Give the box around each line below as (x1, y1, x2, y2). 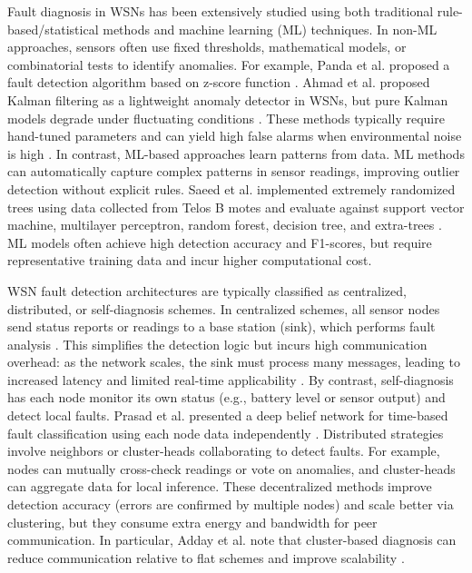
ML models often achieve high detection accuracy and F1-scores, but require (7, 232, 432, 252)
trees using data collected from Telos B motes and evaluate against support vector (7, 197, 465, 216)
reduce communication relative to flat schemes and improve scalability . (7, 548, 405, 567)
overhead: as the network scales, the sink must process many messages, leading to (7, 352, 460, 371)
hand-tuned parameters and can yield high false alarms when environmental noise (7, 126, 462, 145)
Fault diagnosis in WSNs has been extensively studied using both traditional (7, 2, 434, 20)
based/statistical (7, 19, 99, 38)
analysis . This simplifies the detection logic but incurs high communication (7, 334, 428, 353)
